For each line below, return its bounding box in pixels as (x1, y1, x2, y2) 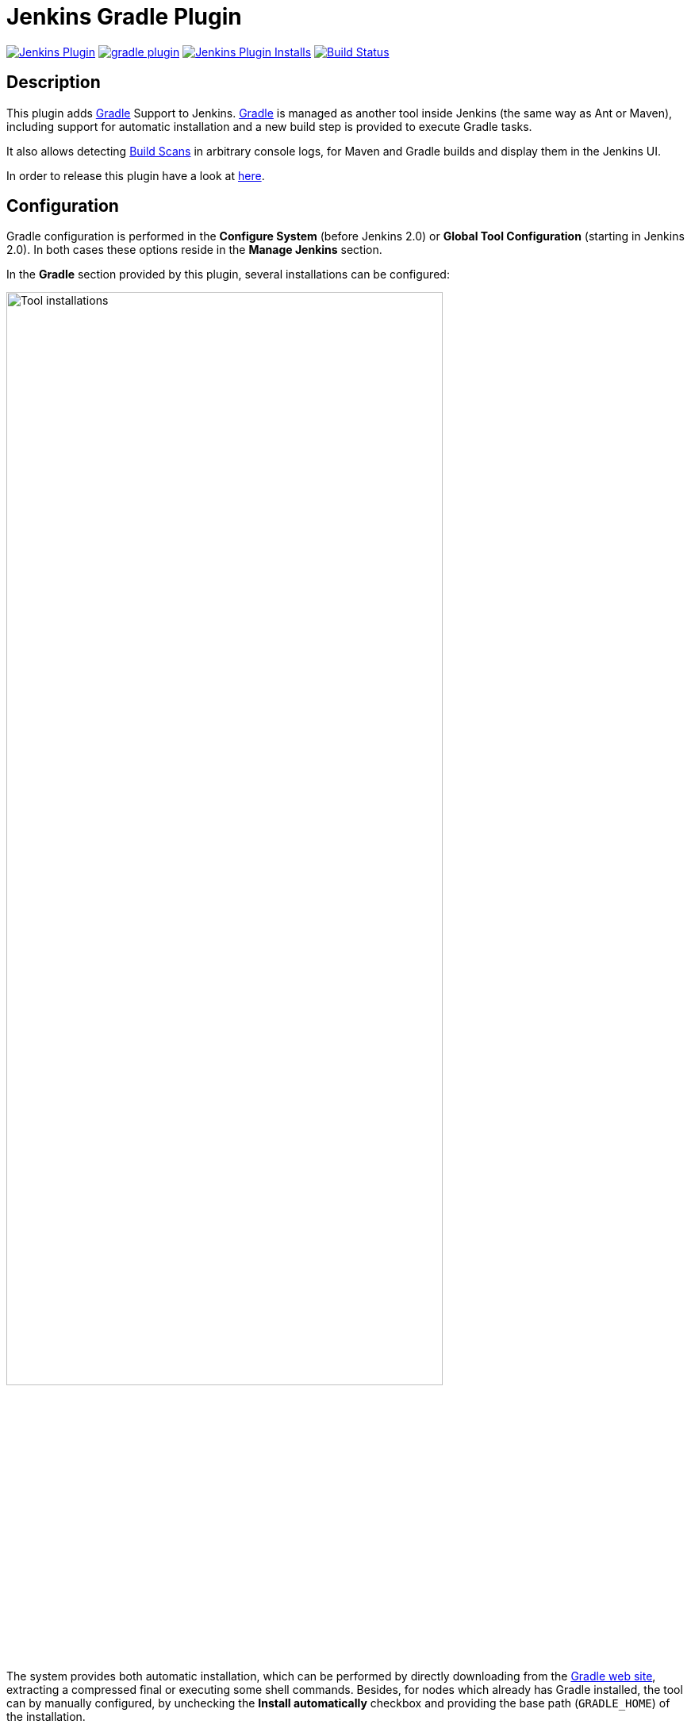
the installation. (6, 1710, 86, 1724)
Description (6, 72, 101, 93)
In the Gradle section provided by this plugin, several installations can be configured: (6, 267, 450, 282)
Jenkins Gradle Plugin (6, 3, 242, 30)
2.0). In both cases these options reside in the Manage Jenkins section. (6, 243, 382, 257)
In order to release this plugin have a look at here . (6, 168, 265, 182)
